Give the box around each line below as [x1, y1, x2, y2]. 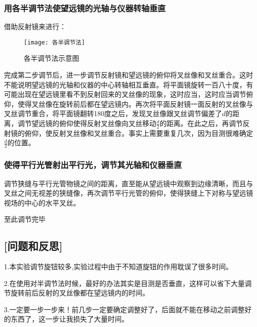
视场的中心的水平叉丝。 [4, 197, 80, 207]
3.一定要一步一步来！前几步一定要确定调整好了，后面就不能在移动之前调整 [4, 304, 245, 314]
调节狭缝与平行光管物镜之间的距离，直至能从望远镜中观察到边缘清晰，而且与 [4, 178, 253, 188]
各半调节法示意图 [24, 53, 79, 63]
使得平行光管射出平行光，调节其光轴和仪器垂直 [4, 159, 182, 171]
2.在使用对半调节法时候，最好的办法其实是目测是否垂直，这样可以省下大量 [4, 278, 245, 288]
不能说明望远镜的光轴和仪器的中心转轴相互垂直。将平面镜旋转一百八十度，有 [4, 79, 253, 89]
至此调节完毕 [4, 214, 45, 224]
